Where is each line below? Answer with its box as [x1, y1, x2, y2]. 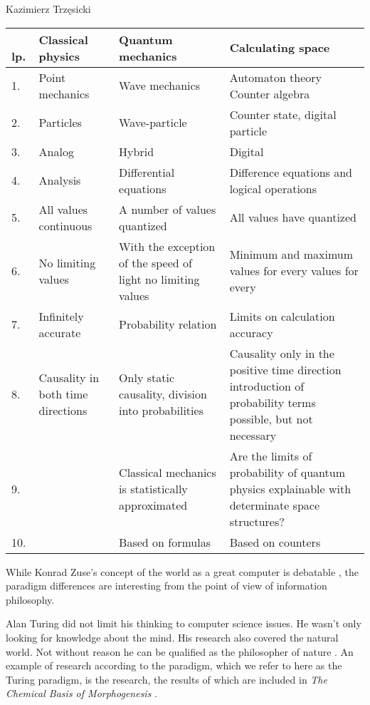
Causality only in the [229, 344, 334, 361]
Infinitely [38, 307, 84, 324]
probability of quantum [229, 463, 345, 480]
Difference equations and [229, 163, 353, 180]
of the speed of [119, 254, 192, 271]
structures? [229, 513, 285, 530]
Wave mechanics [119, 77, 200, 94]
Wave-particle [119, 114, 187, 131]
